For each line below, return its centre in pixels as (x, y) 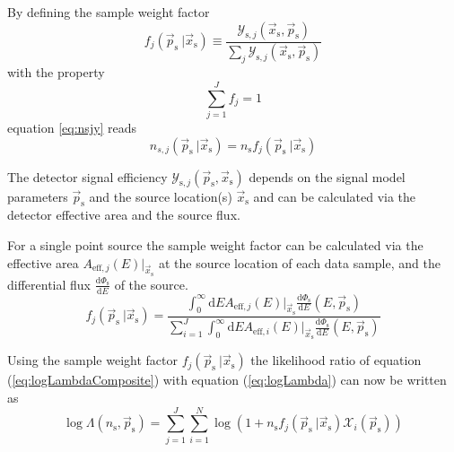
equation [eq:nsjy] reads (72, 127)
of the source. (151, 284)
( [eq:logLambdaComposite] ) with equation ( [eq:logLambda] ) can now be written (227, 380)
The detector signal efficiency (87, 176)
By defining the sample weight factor (109, 12)
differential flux (49, 284)
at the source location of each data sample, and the (299, 262)
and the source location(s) (161, 196)
